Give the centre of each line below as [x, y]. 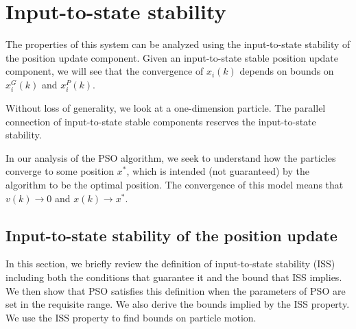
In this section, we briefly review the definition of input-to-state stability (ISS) [170, 264]
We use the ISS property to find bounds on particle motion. [131, 317]
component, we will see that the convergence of [105, 71]
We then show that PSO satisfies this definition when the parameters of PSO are [176, 290]
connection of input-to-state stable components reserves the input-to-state [161, 121]
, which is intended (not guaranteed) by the [218, 171]
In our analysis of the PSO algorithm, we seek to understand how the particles [171, 157]
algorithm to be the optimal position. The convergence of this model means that [175, 185]
